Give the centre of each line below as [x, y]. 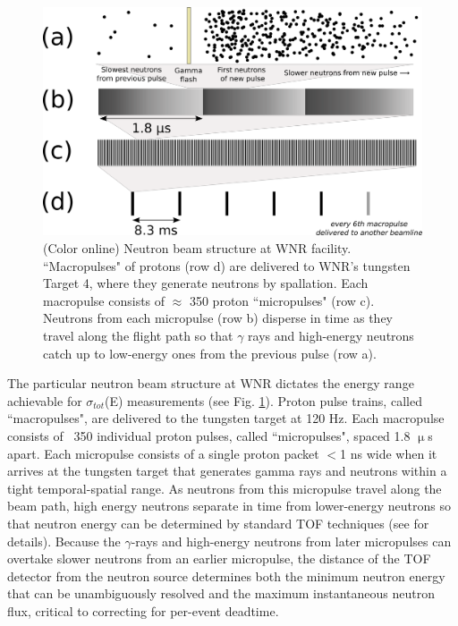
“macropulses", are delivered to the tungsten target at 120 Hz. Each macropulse [226, 418]
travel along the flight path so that [138, 336]
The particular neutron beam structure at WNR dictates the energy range [211, 383]
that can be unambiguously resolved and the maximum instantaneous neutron [221, 593]
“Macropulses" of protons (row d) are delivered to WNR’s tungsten [227, 265]
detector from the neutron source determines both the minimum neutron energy [226, 575]
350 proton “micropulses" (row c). [282, 300]
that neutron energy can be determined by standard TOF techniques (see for [218, 523]
